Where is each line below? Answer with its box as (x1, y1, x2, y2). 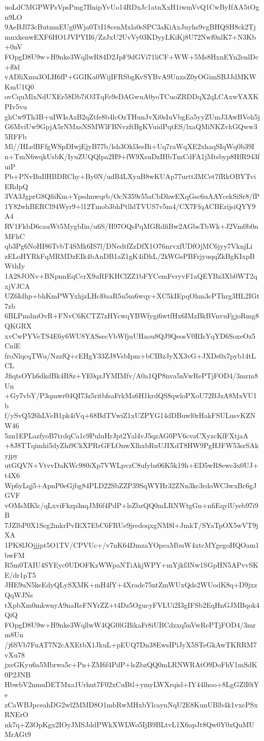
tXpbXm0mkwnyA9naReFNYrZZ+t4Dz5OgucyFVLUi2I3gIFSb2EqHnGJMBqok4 (5, 599, 260, 610)
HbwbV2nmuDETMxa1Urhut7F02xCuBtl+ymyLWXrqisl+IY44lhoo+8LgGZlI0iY (5, 679, 259, 690)
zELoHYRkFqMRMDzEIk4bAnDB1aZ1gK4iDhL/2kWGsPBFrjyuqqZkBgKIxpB (5, 250, 255, 261)
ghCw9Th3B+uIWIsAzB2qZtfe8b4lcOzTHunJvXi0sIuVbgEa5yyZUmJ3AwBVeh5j (5, 111, 260, 122)
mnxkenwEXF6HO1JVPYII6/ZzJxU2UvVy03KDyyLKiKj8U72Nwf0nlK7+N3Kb (5, 31, 256, 42)
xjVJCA (5, 280, 30, 291)
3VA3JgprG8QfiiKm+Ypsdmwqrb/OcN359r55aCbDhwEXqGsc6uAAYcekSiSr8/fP (5, 191, 260, 201)
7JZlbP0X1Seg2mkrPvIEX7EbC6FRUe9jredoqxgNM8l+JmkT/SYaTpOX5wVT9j (5, 519, 258, 530)
